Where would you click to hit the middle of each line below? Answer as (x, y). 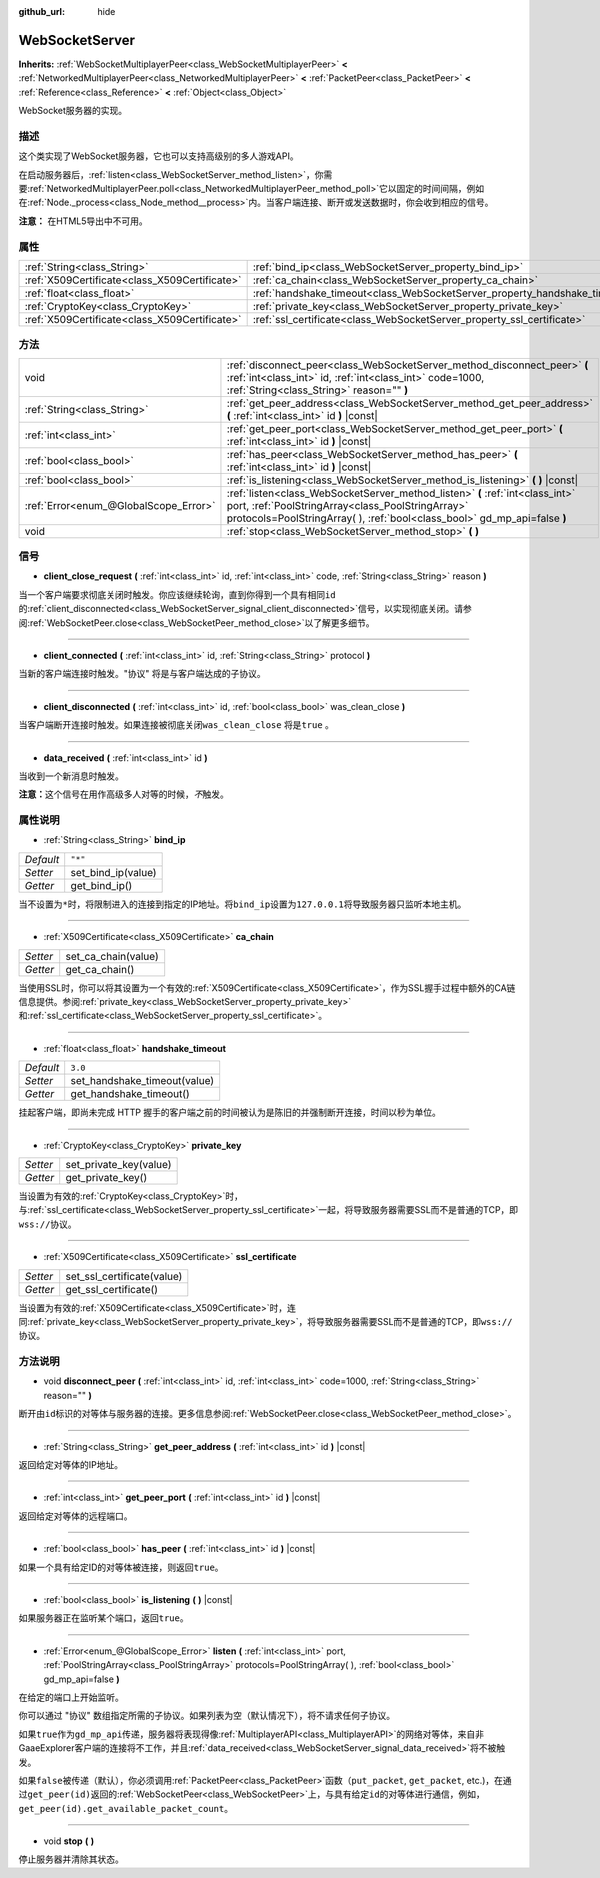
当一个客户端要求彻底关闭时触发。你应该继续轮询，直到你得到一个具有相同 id (177, 594)
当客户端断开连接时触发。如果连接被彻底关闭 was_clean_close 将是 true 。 (176, 725)
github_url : (41, 11)
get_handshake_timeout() (130, 1094)
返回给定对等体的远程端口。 (75, 1516)
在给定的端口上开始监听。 (71, 1697)
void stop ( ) (69, 1841)
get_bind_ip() (101, 885)
